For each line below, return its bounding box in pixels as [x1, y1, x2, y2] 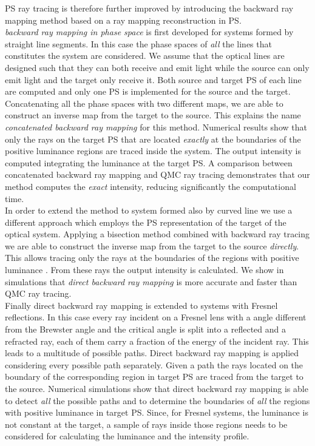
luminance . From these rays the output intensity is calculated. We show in [5, 263, 284, 276]
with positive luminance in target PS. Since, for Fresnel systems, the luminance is [5, 406, 308, 419]
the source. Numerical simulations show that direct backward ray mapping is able [5, 382, 308, 394]
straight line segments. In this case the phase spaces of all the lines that [5, 37, 272, 50]
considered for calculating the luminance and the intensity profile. [5, 430, 249, 442]
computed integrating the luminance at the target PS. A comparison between [5, 156, 293, 169]
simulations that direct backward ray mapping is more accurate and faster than [5, 275, 297, 288]
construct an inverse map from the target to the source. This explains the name [5, 109, 301, 121]
